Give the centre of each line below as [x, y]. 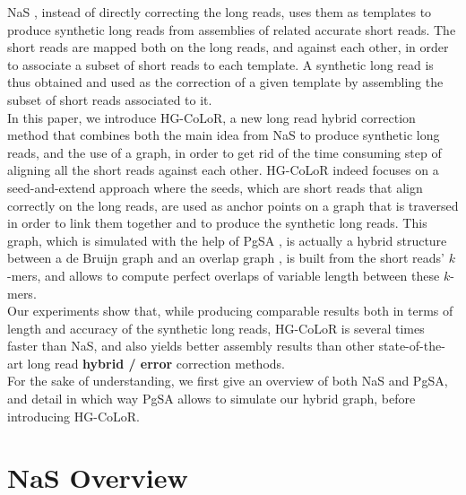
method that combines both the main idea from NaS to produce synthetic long [224, 135]
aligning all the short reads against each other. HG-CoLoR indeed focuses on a [223, 170]
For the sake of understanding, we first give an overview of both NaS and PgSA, [228, 381]
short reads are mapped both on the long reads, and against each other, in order [228, 47]
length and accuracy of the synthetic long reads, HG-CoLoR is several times [216, 328]
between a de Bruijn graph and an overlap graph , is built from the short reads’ [226, 258]
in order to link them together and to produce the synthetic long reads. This [217, 223]
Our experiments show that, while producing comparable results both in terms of [230, 311]
